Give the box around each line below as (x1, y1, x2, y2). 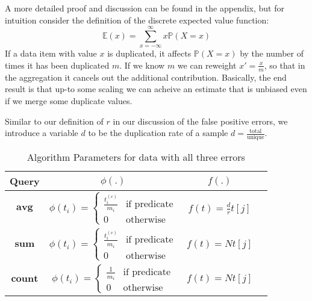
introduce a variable (5, 126, 78, 139)
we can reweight (177, 58, 237, 71)
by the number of (240, 47, 304, 60)
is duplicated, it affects (107, 47, 192, 60)
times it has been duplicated (5, 58, 110, 71)
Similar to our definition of (5, 114, 104, 127)
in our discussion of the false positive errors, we (113, 114, 288, 127)
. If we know (119, 58, 165, 71)
